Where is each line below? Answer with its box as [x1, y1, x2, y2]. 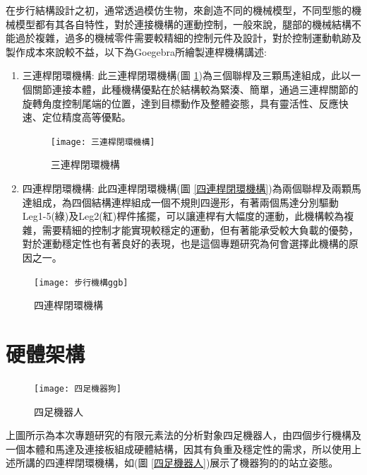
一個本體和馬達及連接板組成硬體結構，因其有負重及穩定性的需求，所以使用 [6, 441, 351, 456]
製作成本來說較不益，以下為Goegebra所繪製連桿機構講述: [6, 44, 267, 59]
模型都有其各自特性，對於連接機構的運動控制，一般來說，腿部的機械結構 [15, 16, 351, 31]
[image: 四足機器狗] [34, 383, 121, 394]
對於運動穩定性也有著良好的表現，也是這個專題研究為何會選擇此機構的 [22, 236, 349, 251]
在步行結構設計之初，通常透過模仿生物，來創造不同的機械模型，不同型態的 [6, 3, 351, 17]
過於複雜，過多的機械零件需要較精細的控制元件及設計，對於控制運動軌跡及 [15, 30, 361, 45]
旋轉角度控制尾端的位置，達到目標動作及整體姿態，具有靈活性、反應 [22, 95, 339, 110]
